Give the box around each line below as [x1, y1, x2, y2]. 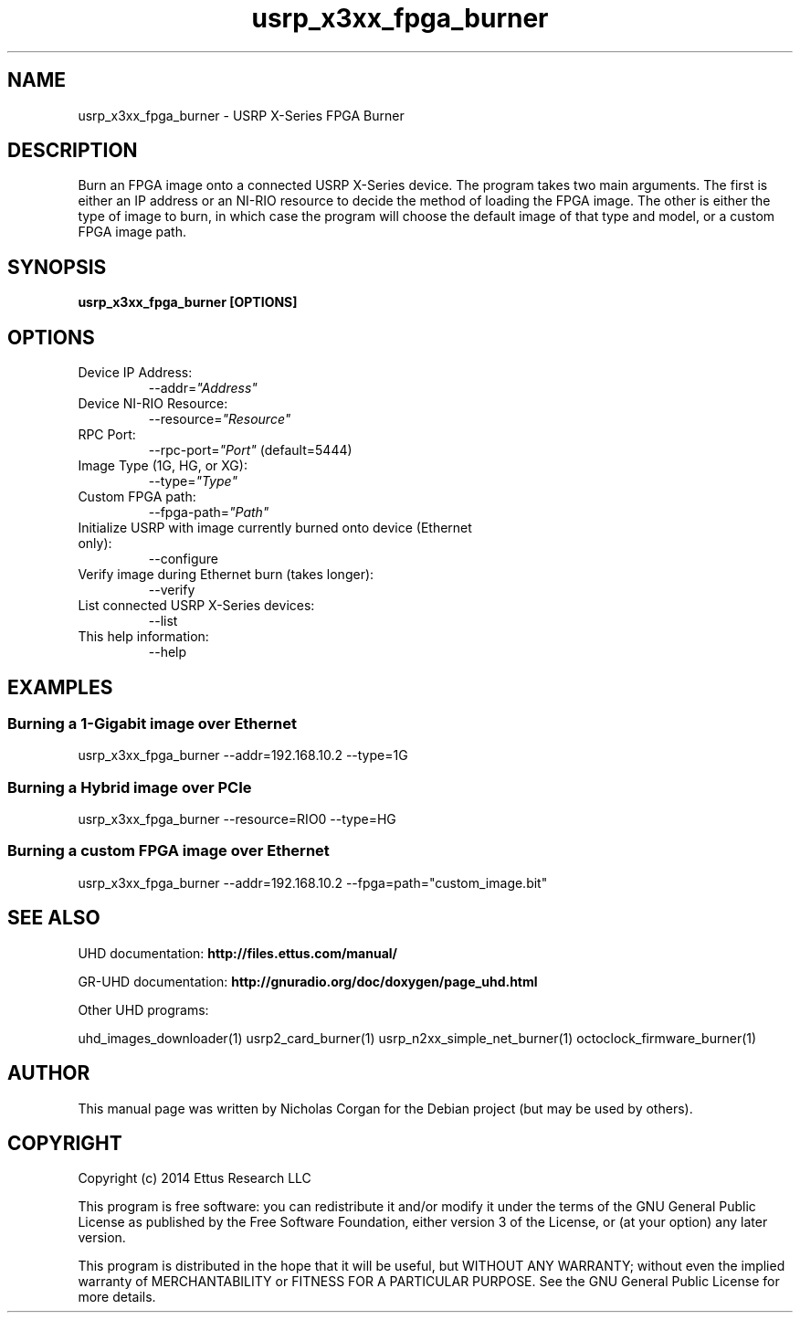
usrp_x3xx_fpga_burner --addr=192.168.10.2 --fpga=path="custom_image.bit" [78, 874, 548, 891]
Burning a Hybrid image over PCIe [7, 777, 252, 797]
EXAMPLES [7, 675, 113, 699]
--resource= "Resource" [148, 411, 291, 428]
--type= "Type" [148, 473, 237, 490]
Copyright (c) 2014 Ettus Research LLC [78, 1170, 311, 1187]
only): [78, 535, 112, 552]
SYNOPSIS [7, 255, 107, 279]
